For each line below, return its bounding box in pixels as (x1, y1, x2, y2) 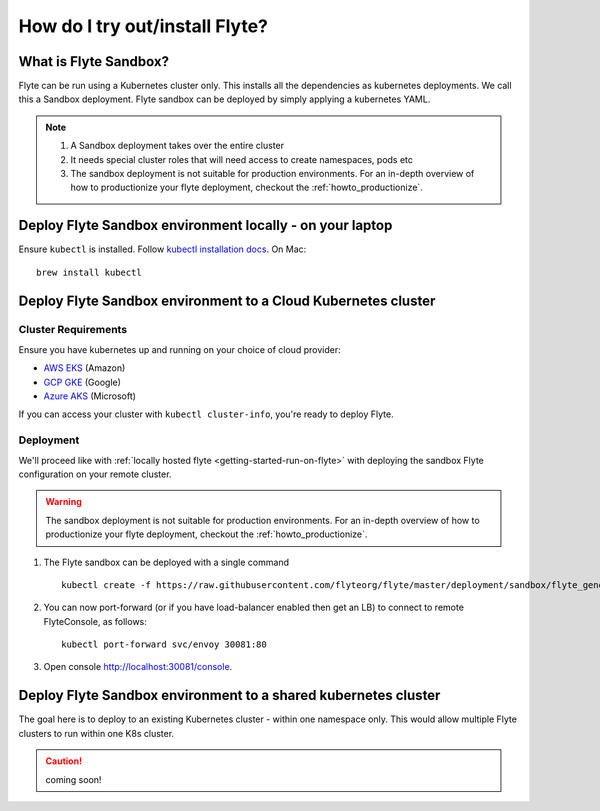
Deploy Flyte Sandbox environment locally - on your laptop (18, 217, 393, 234)
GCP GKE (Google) (43, 376, 122, 388)
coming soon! (45, 773, 102, 785)
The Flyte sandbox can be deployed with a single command (43, 556, 290, 568)
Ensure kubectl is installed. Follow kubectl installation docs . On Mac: (18, 243, 307, 255)
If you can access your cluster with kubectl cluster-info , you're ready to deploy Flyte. (18, 408, 394, 420)
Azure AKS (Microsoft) (43, 390, 137, 402)
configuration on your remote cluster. (18, 468, 172, 480)
